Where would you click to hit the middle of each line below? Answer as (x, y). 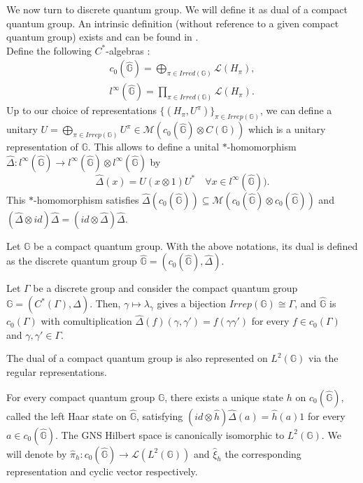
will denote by (37, 453)
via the (323, 358)
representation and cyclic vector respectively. (102, 471)
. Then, (105, 303)
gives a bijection (192, 303)
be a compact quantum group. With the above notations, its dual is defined (196, 245)
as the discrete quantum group (72, 261)
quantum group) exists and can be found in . (102, 37)
